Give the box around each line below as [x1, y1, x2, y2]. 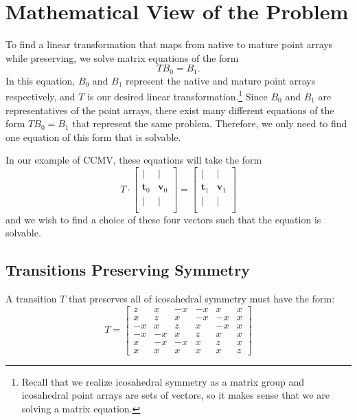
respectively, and [5, 89, 76, 104]
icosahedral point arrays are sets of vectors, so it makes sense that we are [21, 388, 330, 402]
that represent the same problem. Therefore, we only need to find [72, 116, 347, 131]
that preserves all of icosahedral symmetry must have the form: [68, 291, 335, 305]
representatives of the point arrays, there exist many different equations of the [5, 102, 334, 117]
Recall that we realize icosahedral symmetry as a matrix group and [21, 374, 305, 388]
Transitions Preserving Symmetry [5, 259, 250, 280]
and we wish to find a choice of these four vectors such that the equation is [5, 212, 321, 226]
